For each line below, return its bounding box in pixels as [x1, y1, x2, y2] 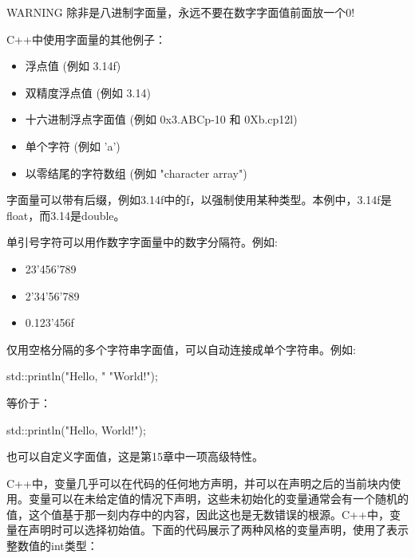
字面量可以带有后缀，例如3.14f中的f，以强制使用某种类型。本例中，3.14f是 [6, 191, 392, 208]
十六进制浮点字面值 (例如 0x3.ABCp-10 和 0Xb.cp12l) [25, 111, 298, 128]
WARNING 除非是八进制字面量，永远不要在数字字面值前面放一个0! [6, 4, 355, 20]
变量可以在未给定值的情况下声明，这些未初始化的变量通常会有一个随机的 [28, 490, 409, 507]
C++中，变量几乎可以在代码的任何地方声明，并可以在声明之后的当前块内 [6, 474, 389, 491]
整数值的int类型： [6, 537, 98, 554]
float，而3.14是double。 [6, 206, 125, 223]
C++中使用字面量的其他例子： [6, 30, 166, 47]
